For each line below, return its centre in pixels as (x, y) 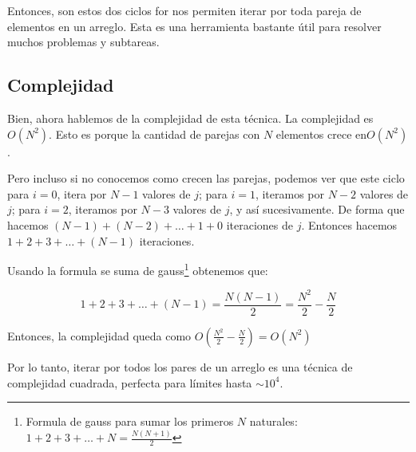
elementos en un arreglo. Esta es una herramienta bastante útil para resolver (194, 26)
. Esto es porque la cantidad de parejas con (155, 134)
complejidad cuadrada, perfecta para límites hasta (130, 382)
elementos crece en (321, 134)
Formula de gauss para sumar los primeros (130, 421)
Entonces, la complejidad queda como (99, 335)
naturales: (273, 421)
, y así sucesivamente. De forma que (317, 209)
